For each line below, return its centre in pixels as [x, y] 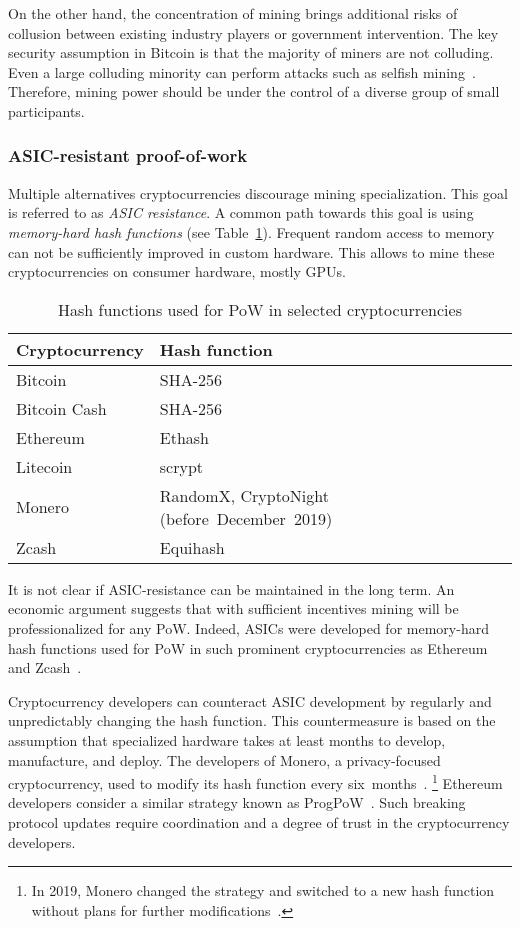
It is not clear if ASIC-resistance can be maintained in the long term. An [231, 588]
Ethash [184, 437]
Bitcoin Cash [61, 408]
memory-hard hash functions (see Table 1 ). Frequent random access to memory [251, 231]
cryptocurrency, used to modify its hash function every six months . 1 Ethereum [255, 781]
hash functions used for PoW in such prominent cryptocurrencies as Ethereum [248, 647]
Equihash [192, 547]
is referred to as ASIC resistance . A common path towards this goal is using [241, 212]
